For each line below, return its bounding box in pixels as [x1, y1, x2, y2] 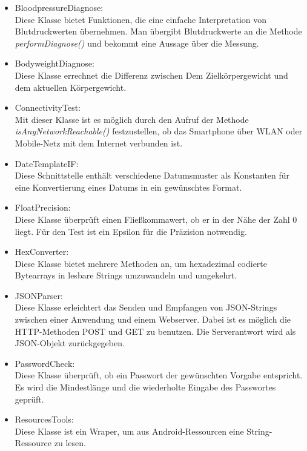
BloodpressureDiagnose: [15, 1, 104, 13]
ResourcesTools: [15, 413, 74, 426]
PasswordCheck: [15, 357, 75, 369]
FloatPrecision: [15, 201, 71, 214]
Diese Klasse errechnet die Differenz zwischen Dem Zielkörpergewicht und [15, 68, 288, 81]
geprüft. [15, 392, 44, 405]
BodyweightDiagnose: [15, 57, 94, 70]
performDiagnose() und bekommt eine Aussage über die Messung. [15, 36, 259, 49]
